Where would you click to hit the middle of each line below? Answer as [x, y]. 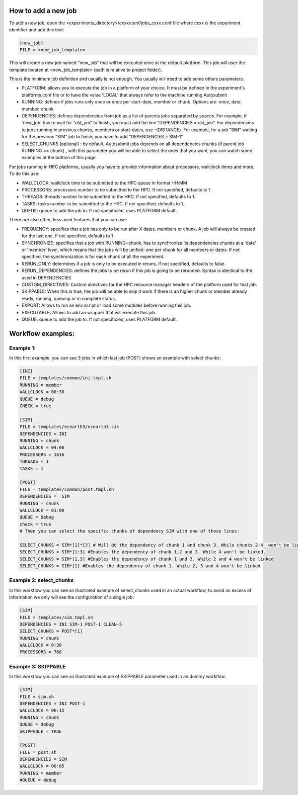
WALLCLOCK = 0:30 [41, 645]
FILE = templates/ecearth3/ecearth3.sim [69, 427]
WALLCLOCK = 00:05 [42, 766]
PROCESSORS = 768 [41, 652]
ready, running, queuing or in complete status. [69, 298]
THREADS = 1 [34, 462]
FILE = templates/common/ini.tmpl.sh [66, 378]
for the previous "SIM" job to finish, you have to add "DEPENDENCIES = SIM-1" [102, 137]
